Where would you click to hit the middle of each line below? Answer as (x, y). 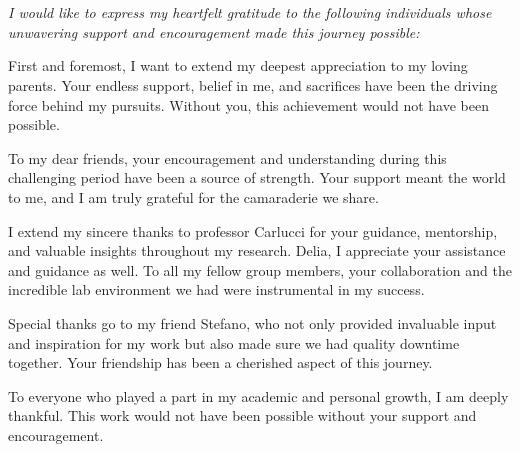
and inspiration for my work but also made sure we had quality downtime (234, 342)
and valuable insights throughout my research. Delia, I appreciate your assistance (257, 250)
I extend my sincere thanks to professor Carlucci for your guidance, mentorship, (253, 230)
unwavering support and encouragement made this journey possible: (214, 31)
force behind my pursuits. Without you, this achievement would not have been (248, 104)
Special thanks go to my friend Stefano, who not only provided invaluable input (252, 322)
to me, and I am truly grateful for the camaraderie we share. (193, 196)
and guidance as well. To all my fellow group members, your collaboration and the (260, 269)
